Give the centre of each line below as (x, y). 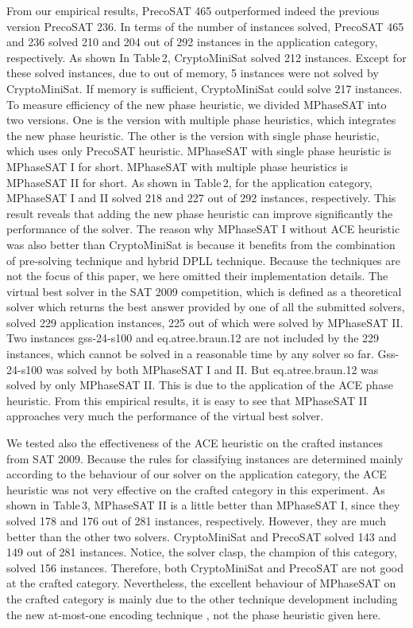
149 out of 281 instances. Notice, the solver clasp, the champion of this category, (202, 552)
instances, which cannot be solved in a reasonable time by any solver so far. (190, 354)
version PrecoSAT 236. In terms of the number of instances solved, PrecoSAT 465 (205, 26)
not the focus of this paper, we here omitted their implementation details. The (197, 276)
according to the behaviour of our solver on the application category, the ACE (197, 474)
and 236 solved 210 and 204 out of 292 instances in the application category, (192, 42)
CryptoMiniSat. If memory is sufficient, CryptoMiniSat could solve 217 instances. (205, 88)
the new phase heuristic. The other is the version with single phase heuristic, (193, 135)
